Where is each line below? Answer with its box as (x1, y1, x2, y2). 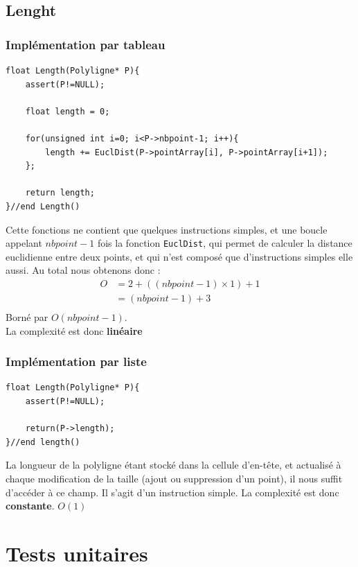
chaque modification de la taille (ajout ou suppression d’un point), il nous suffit (6, 471, 343, 486)
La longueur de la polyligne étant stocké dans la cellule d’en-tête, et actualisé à (6, 457, 341, 472)
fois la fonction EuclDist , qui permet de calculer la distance (97, 236, 352, 250)
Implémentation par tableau (6, 35, 165, 53)
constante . (6, 498, 55, 513)
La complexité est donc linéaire (6, 323, 143, 338)
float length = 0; (25, 106, 110, 116)
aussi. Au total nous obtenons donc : (6, 263, 161, 277)
